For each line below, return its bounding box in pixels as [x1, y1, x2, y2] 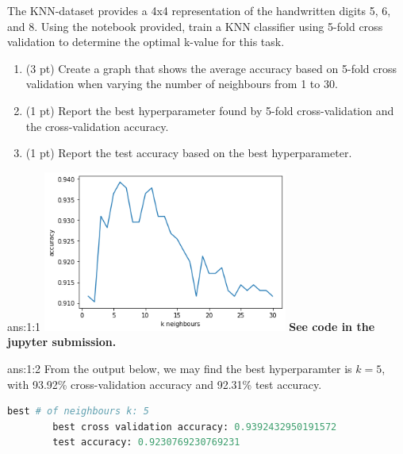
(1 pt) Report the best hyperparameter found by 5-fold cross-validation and [25, 102, 394, 118]
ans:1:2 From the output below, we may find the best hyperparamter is [7, 360, 352, 376]
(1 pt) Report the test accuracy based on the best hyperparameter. [25, 144, 352, 161]
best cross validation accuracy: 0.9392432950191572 [52, 421, 337, 433]
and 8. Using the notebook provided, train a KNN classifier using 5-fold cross [7, 17, 383, 34]
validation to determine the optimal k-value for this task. [7, 33, 285, 50]
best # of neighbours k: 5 [7, 406, 149, 417]
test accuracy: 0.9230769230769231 [52, 437, 240, 448]
